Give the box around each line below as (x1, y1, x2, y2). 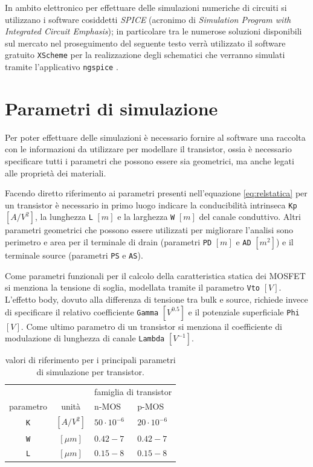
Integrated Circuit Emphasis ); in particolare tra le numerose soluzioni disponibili (5, 25, 302, 37)
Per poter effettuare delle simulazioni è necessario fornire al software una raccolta (5, 130, 306, 143)
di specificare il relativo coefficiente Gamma (5, 305, 159, 318)
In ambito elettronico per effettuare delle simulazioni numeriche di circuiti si (5, 1, 287, 13)
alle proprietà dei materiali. (5, 166, 106, 179)
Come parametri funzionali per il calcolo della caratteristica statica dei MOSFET (5, 269, 306, 282)
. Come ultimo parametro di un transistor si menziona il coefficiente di (21, 320, 282, 332)
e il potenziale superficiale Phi (188, 305, 300, 318)
